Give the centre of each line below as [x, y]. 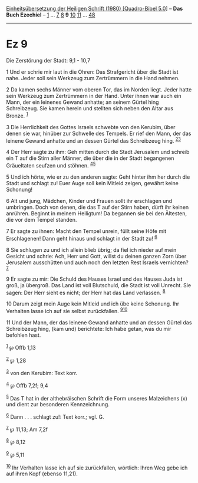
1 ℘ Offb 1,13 [21, 347]
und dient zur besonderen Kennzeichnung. [58, 405]
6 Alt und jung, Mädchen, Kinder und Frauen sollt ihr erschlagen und [89, 201]
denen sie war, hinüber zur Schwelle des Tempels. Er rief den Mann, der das [99, 133]
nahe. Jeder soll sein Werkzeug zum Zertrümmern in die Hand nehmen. [93, 78]
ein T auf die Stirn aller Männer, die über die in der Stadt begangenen [90, 158]
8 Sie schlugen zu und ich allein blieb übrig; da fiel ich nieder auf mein [91, 249]
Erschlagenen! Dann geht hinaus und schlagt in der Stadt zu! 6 [82, 238]
